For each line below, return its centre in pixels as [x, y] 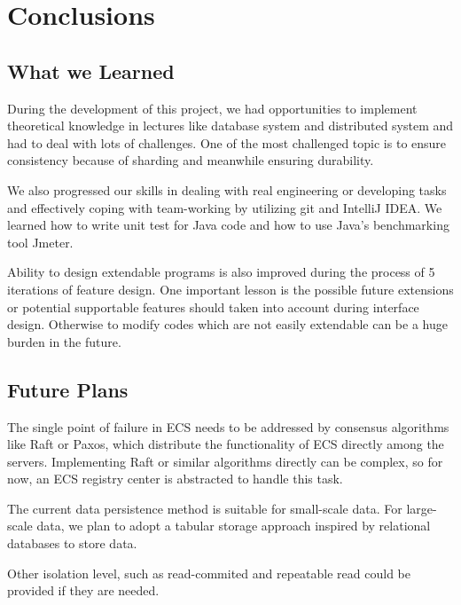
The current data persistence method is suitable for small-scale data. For [205, 508]
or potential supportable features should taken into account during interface [213, 306]
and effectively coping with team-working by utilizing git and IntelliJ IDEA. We [225, 207]
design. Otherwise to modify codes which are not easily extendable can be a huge [227, 324]
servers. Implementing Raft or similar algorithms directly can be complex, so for [225, 461]
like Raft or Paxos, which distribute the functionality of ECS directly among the [226, 444]
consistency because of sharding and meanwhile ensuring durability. [191, 160]
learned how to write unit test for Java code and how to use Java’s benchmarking [228, 225]
